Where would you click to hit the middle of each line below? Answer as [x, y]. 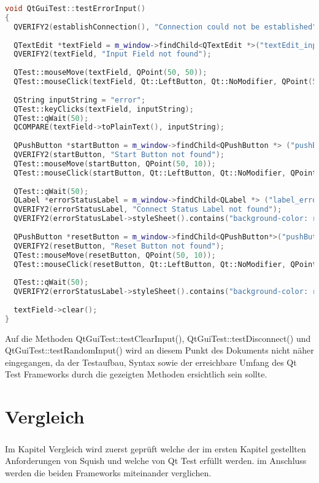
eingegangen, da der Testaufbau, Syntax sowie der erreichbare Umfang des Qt [151, 362]
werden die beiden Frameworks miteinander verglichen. [108, 472]
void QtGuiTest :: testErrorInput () [75, 9]
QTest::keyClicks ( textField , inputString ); [104, 109]
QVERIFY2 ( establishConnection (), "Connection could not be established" [165, 27]
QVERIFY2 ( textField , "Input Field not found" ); [113, 54]
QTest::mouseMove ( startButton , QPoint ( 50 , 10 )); [115, 164]
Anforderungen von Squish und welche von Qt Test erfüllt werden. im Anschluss [156, 461]
